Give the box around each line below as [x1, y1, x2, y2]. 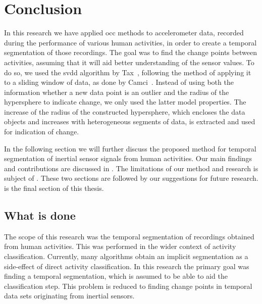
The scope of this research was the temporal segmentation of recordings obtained [4, 231, 254, 241]
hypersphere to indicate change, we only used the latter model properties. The [4, 96, 246, 107]
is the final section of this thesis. [4, 183, 104, 193]
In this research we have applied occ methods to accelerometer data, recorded [4, 27, 244, 38]
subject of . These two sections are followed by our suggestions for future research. [4, 173, 258, 183]
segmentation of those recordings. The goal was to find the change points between [4, 47, 257, 58]
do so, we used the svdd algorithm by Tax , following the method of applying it [4, 67, 251, 77]
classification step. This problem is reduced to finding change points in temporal [4, 280, 252, 291]
